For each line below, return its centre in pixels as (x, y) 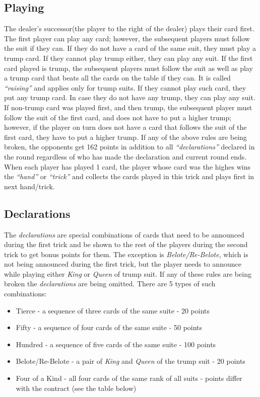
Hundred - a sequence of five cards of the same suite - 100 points (116, 344)
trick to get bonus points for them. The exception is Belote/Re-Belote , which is (126, 254)
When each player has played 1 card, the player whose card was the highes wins (127, 166)
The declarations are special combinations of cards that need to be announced (124, 234)
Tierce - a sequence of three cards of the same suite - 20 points (113, 310)
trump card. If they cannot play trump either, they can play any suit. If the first (128, 58)
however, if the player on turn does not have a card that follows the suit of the (125, 127)
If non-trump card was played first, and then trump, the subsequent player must (128, 107)
